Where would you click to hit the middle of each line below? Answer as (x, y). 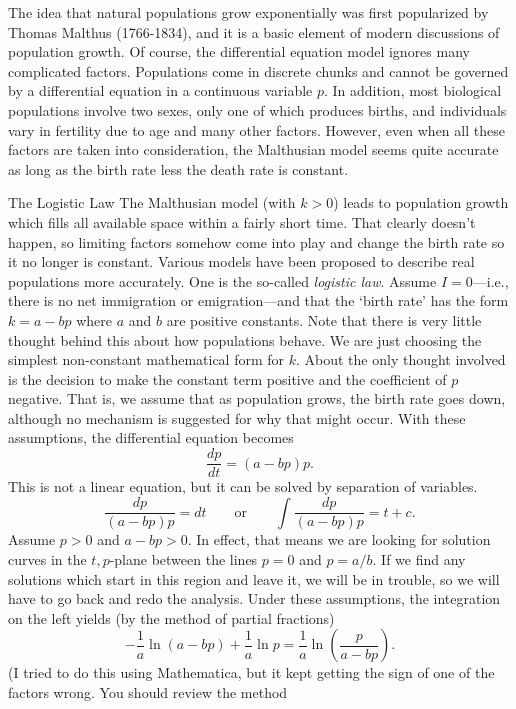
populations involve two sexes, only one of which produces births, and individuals (257, 109)
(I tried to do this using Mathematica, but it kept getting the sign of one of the (251, 672)
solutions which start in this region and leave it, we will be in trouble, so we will (254, 578)
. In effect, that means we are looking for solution (339, 539)
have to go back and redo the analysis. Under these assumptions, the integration (254, 598)
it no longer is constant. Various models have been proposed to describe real (241, 261)
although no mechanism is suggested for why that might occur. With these (237, 417)
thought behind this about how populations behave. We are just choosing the (245, 339)
